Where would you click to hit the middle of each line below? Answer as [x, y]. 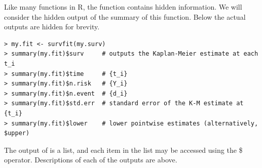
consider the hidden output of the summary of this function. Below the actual [125, 16]
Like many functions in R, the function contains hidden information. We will [123, 7]
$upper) [17, 133]
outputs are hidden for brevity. [52, 27]
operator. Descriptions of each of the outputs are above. [91, 160]
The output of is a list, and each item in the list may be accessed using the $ [123, 150]
